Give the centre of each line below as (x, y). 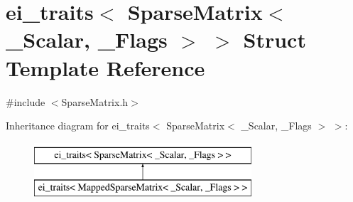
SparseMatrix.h (95, 101)
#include (26, 101)
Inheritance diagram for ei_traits (78, 126)
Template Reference (105, 67)
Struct (275, 39)
